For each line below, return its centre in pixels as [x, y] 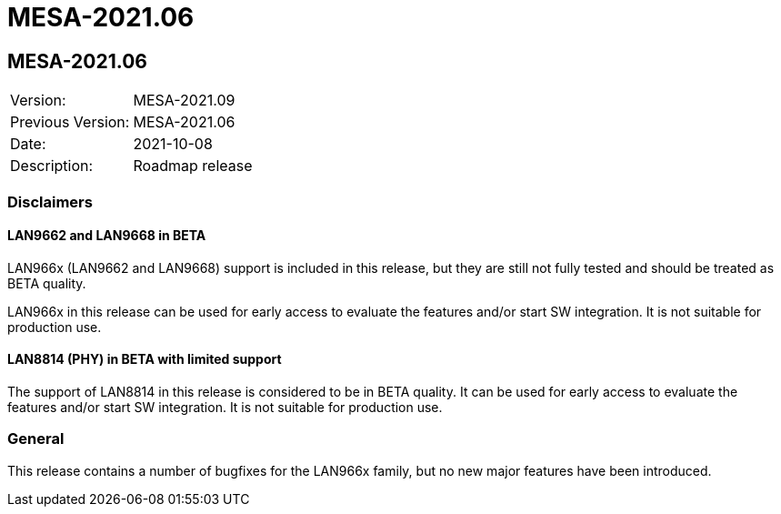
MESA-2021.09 [184, 101]
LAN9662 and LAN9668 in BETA [107, 236]
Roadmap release [193, 166]
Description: [52, 166]
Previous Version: [70, 122]
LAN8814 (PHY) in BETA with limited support [145, 359]
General [36, 439]
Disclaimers [50, 202]
